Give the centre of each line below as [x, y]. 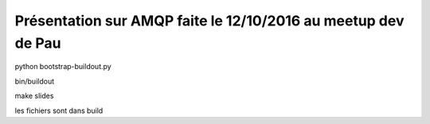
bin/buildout [35, 81]
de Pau [38, 43]
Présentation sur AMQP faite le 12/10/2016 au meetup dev [209, 21]
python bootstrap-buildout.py [63, 67]
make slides [34, 96]
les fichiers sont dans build [59, 110]
